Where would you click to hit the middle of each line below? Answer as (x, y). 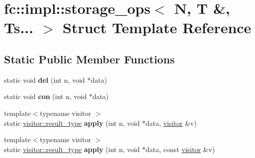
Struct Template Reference (157, 27)
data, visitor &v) (171, 123)
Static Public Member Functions (89, 59)
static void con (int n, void (45, 96)
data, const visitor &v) (180, 149)
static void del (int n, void (44, 79)
